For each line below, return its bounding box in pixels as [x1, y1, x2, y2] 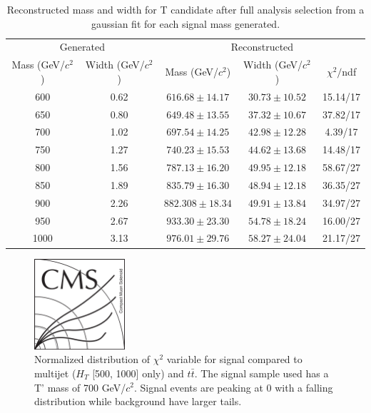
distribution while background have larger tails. [34, 394, 242, 409]
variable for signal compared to [166, 352, 303, 367]
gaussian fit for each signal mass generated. [91, 16, 280, 31]
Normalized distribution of [34, 352, 150, 367]
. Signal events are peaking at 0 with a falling [133, 379, 333, 394]
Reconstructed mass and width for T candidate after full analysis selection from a [6, 2, 365, 16]
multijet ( [34, 365, 76, 380]
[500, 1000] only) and [92, 365, 184, 380]
